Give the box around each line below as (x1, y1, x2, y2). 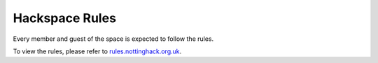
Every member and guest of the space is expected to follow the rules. (13, 35, 214, 43)
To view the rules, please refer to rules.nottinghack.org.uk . (13, 47, 182, 55)
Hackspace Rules (13, 10, 117, 26)
